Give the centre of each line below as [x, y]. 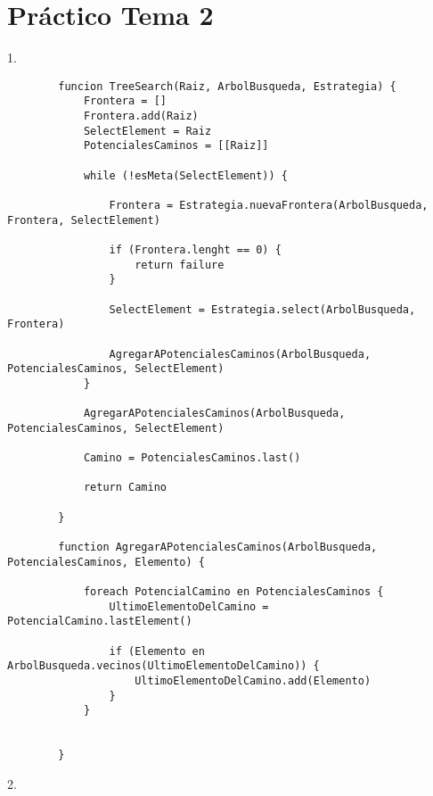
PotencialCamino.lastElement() [100, 622]
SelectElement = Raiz [147, 131]
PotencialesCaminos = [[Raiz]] [176, 146]
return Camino [125, 488]
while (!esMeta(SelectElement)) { [185, 175]
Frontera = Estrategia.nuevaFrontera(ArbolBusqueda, [269, 205]
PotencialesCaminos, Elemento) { [106, 562]
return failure [180, 265]
